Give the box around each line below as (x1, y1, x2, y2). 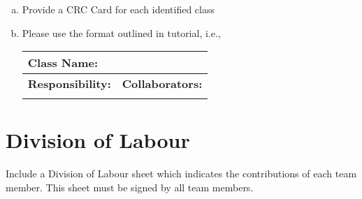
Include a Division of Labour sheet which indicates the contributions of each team (6, 166, 357, 181)
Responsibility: (27, 75, 111, 92)
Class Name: (27, 54, 99, 71)
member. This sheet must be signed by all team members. (6, 179, 254, 194)
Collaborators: (122, 75, 203, 92)
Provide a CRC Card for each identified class (22, 2, 215, 16)
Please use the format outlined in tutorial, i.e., (22, 25, 221, 40)
